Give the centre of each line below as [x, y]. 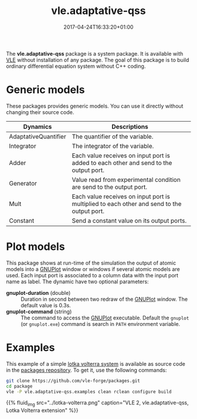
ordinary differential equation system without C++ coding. [76, 66]
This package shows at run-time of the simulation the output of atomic [91, 263]
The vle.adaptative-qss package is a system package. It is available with [95, 53]
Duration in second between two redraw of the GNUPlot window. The [104, 299]
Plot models [36, 247]
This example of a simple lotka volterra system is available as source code [96, 363]
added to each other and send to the [122, 163]
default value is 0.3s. [46, 305]
